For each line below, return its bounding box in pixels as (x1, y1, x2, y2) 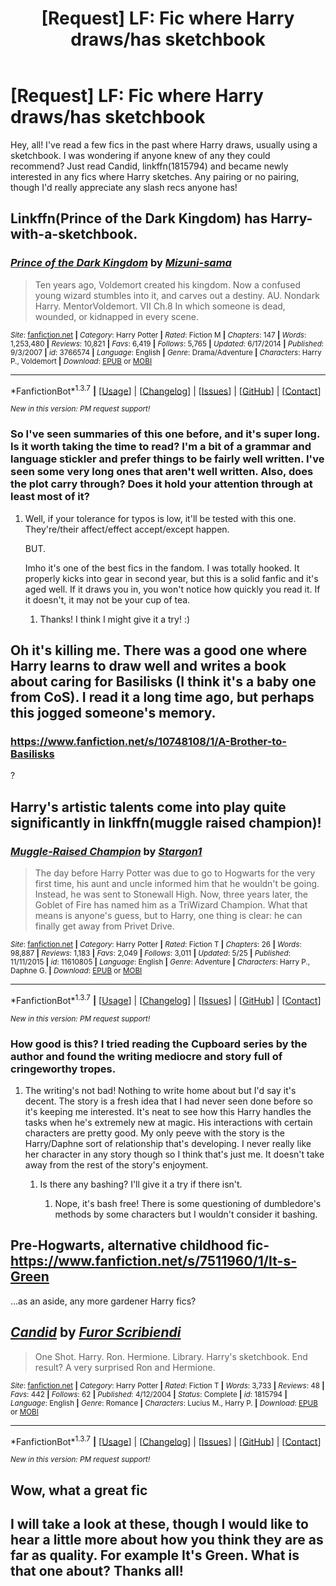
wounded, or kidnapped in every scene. (34, 310, 199, 322)
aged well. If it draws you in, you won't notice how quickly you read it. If (24, 583, 321, 595)
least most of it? (10, 490, 90, 504)
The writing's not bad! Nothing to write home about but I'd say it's (24, 1084, 297, 1096)
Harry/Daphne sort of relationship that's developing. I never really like (24, 1137, 312, 1149)
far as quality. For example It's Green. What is (10, 1547, 300, 1564)
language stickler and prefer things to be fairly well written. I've (10, 452, 325, 466)
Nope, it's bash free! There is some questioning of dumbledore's (54, 1197, 322, 1209)
